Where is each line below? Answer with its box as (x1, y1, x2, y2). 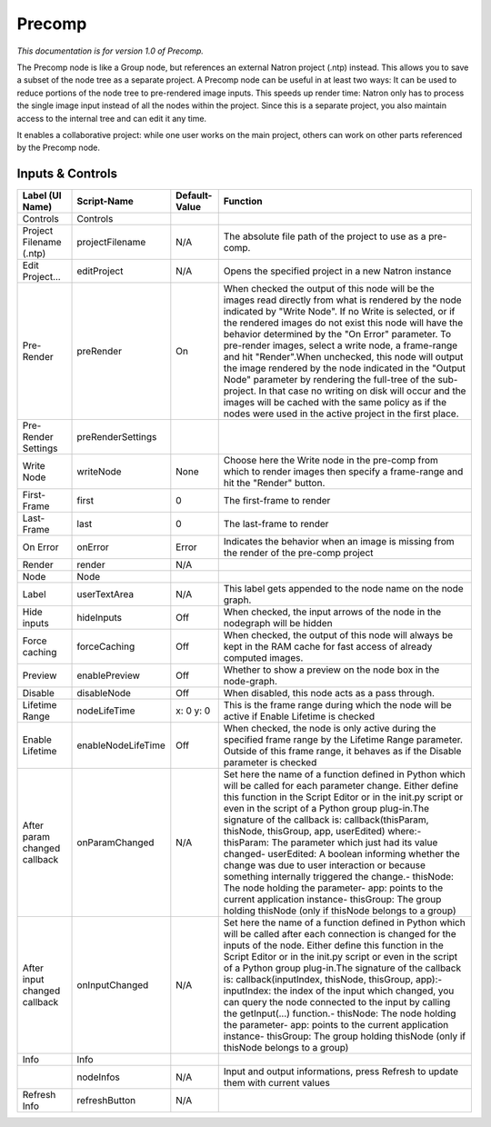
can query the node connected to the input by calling (223, 996, 451, 1009)
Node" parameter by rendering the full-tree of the (223, 374, 436, 386)
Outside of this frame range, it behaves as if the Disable (223, 745, 462, 758)
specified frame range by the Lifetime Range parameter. (223, 733, 464, 746)
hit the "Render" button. (223, 477, 326, 490)
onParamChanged (76, 836, 155, 849)
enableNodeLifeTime (76, 739, 165, 752)
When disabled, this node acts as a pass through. (223, 687, 436, 700)
